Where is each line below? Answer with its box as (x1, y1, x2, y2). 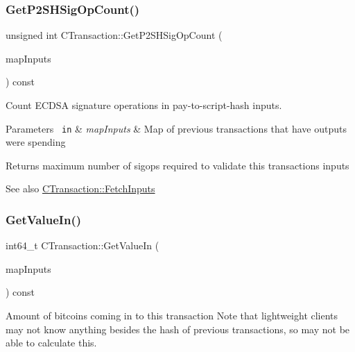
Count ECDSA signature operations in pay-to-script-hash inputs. (6, 98, 282, 112)
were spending (6, 135, 66, 149)
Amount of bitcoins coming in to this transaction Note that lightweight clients (6, 308, 338, 323)
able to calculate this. (6, 335, 97, 350)
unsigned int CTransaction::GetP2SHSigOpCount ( (6, 28, 223, 42)
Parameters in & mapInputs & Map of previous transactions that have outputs (6, 121, 347, 135)
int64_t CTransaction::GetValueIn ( (6, 238, 159, 253)
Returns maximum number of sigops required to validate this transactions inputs (6, 158, 349, 172)
